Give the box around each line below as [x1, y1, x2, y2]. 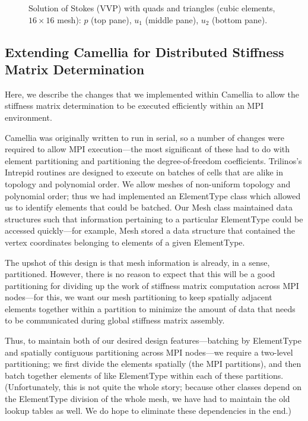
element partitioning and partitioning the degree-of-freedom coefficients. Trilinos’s [5, 154, 302, 166]
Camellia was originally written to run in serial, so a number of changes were [5, 131, 285, 143]
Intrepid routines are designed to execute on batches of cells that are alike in [5, 166, 284, 178]
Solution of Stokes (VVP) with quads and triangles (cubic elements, [28, 2, 275, 14]
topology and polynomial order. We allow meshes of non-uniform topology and [5, 177, 291, 190]
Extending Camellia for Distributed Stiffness [5, 42, 284, 61]
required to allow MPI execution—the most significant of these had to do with [5, 143, 290, 155]
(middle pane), [145, 13, 199, 26]
